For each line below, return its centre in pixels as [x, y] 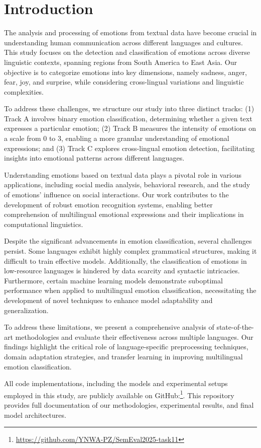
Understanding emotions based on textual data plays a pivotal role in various [123, 174]
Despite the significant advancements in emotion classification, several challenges [128, 241]
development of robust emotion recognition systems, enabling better [108, 204]
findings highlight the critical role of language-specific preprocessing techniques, [126, 347]
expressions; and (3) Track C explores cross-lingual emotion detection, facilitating [129, 148]
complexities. [24, 91]
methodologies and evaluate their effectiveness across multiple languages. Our [134, 337]
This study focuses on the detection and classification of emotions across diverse [127, 52]
